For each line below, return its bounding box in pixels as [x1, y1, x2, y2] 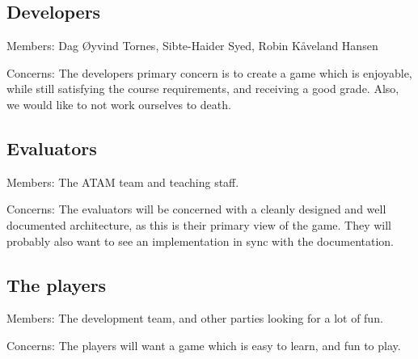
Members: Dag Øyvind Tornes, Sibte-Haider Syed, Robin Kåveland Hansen [6, 37, 378, 54]
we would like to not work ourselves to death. [6, 95, 231, 112]
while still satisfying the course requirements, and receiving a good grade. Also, [6, 80, 399, 97]
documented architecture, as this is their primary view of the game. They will [6, 216, 392, 233]
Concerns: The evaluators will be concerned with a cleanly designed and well [6, 201, 386, 218]
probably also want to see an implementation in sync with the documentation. [6, 232, 394, 249]
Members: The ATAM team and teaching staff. [6, 173, 239, 190]
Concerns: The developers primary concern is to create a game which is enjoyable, [6, 64, 412, 81]
